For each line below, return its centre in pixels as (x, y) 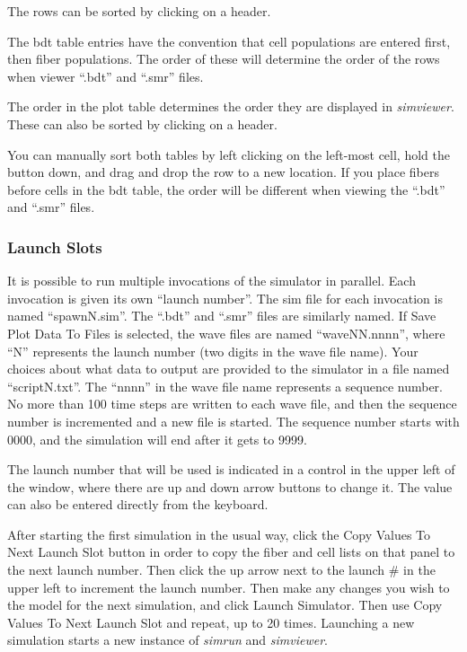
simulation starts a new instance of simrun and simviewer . (168, 640)
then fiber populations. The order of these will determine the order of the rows (224, 59)
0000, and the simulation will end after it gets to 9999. (157, 439)
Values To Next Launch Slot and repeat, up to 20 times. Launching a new (211, 622)
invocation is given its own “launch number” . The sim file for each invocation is (225, 298)
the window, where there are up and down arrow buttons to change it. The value (230, 486)
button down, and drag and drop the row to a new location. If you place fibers (223, 172)
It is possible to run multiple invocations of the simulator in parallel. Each (211, 281)
